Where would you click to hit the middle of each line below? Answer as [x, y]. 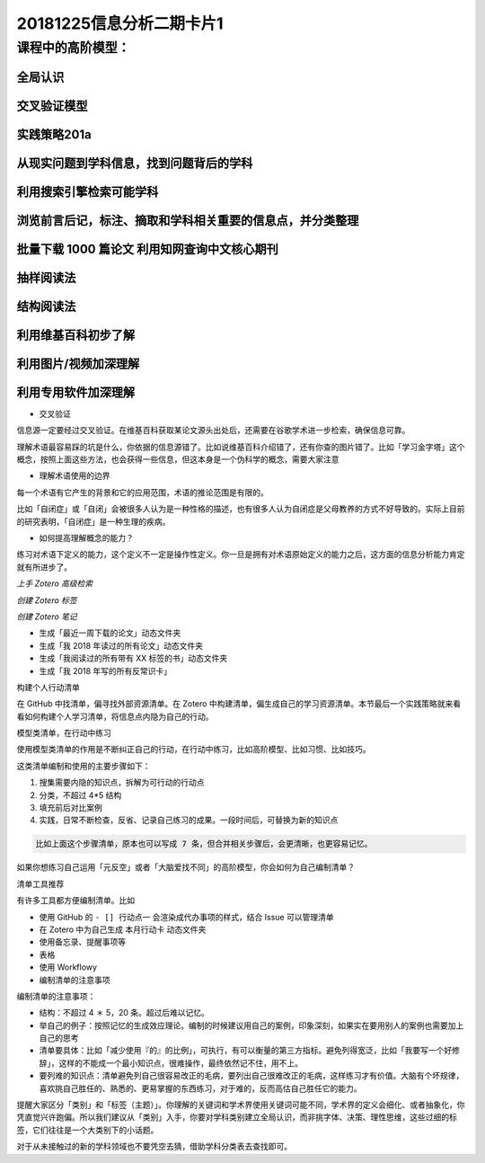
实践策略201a [54, 134]
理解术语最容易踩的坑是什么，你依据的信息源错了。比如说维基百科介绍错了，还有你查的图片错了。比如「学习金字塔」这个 [241, 447]
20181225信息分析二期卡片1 [120, 23]
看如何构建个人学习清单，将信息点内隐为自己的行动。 [115, 716]
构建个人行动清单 [48, 687]
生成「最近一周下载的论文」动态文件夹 [110, 633]
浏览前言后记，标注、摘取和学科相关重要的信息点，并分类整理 [188, 220]
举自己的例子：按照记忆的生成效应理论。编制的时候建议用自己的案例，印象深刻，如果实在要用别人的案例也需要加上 [251, 1025]
